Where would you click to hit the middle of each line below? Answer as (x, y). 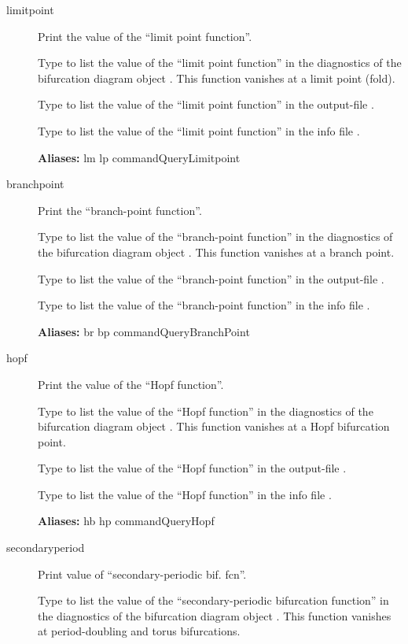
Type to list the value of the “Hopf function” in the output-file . (192, 468)
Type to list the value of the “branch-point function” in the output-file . (211, 278)
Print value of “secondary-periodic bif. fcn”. (142, 574)
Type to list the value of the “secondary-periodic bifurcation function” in (213, 600)
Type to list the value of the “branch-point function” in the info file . (204, 305)
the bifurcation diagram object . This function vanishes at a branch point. (216, 252)
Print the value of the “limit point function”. (145, 36)
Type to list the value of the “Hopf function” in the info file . (185, 494)
